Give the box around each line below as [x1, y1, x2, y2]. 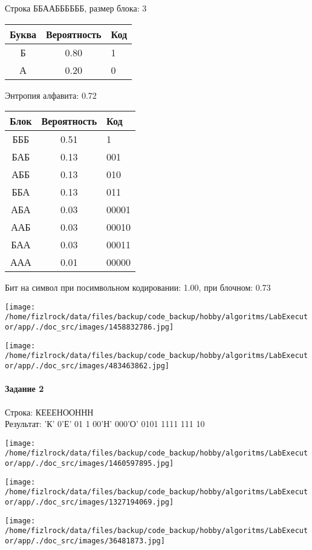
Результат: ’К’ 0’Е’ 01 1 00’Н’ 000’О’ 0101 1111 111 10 [5, 417, 205, 430]
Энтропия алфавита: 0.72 [5, 88, 97, 101]
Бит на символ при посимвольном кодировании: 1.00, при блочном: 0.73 [5, 281, 271, 294]
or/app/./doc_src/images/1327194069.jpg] [5, 497, 174, 506]
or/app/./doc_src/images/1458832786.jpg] [5, 323, 174, 332]
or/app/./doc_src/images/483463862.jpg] [5, 362, 170, 371]
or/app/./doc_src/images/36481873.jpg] [5, 536, 165, 545]
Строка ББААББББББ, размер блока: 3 [5, 2, 147, 14]
